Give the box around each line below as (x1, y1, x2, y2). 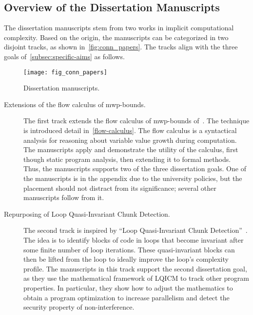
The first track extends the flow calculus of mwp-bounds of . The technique (23, 115, 250, 126)
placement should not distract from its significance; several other (23, 182, 216, 193)
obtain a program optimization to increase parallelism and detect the (23, 292, 230, 302)
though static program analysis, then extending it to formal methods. (23, 154, 231, 164)
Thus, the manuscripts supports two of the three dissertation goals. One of (23, 163, 246, 174)
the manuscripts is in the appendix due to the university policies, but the (23, 173, 242, 183)
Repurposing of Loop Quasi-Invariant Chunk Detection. (4, 208, 170, 219)
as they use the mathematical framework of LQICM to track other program (23, 273, 249, 283)
